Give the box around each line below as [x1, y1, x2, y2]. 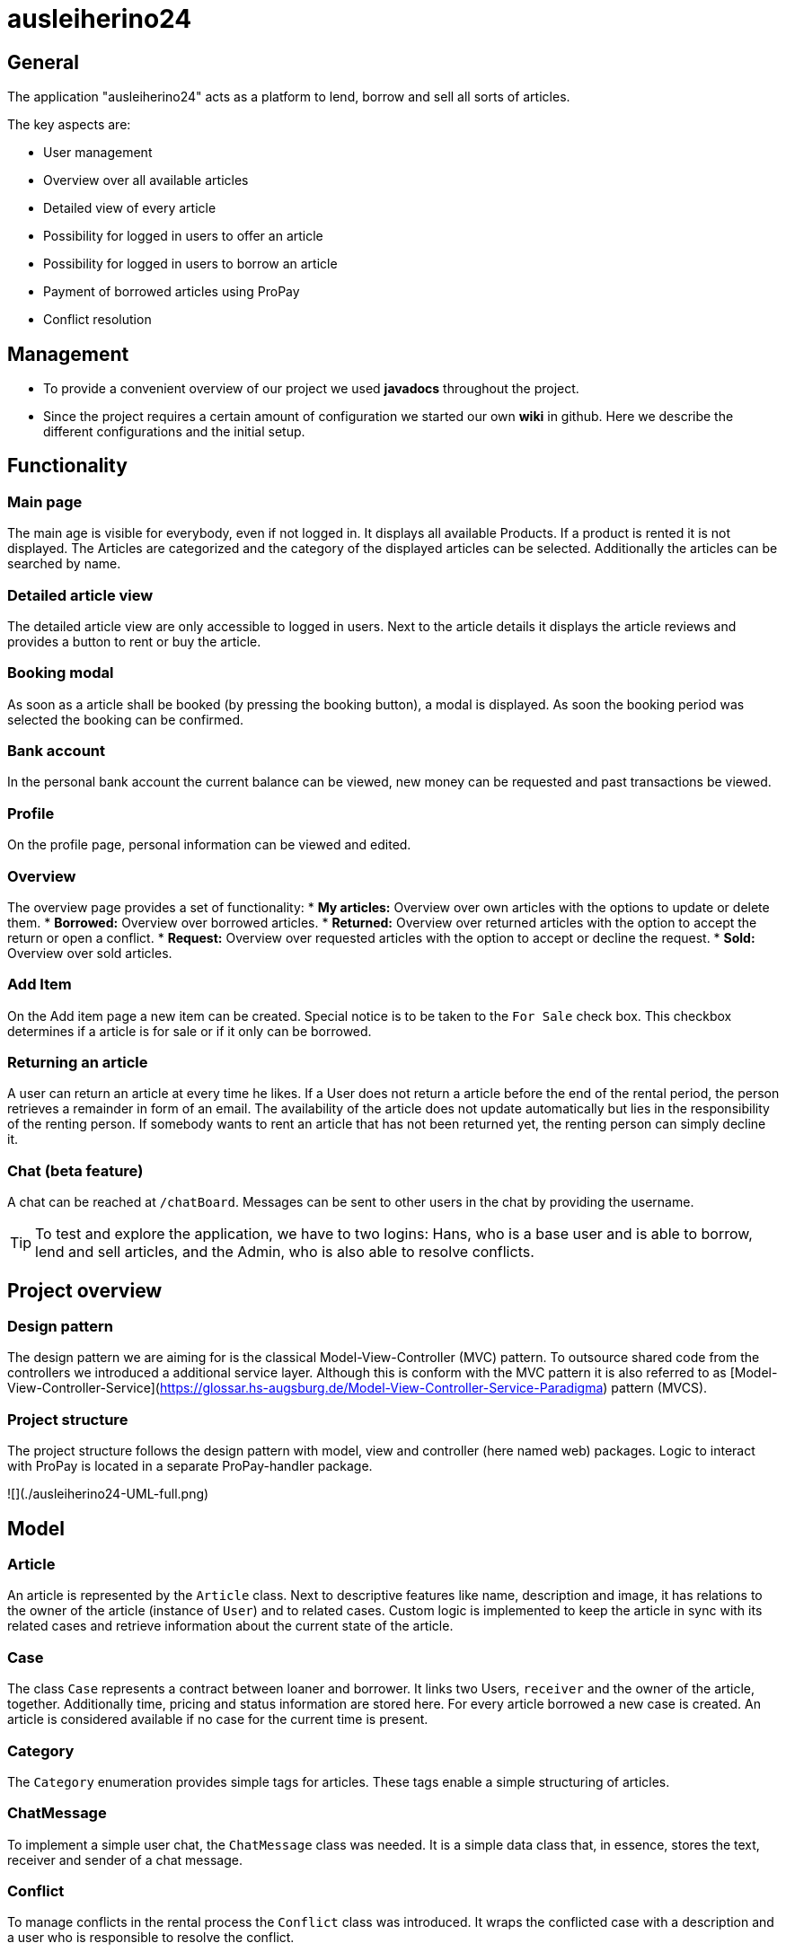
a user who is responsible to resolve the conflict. [7, 1930, 295, 1946]
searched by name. [7, 556, 121, 572]
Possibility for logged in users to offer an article [43, 228, 323, 244]
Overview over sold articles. [7, 945, 172, 961]
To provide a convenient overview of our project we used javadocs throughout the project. [43, 381, 579, 397]
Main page [7, 492, 83, 511]
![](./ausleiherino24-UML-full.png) [7, 1486, 209, 1502]
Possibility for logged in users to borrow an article [43, 256, 338, 272]
